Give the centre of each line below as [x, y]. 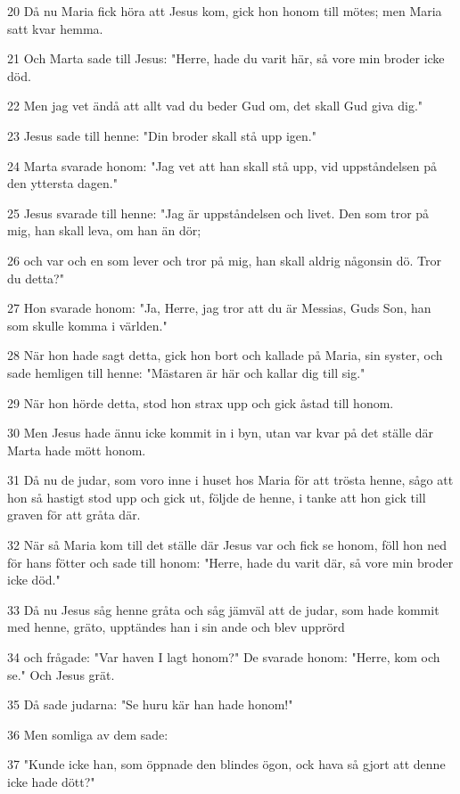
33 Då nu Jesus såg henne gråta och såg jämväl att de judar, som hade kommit [223, 609]
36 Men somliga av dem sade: [88, 734]
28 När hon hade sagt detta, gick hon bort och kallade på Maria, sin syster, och [225, 355]
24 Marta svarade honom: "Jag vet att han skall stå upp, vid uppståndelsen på [222, 165]
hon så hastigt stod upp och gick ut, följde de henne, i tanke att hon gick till [217, 497]
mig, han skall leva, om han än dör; [104, 230]
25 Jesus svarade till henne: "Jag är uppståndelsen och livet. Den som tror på [218, 213]
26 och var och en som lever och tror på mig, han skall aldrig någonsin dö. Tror [225, 260]
